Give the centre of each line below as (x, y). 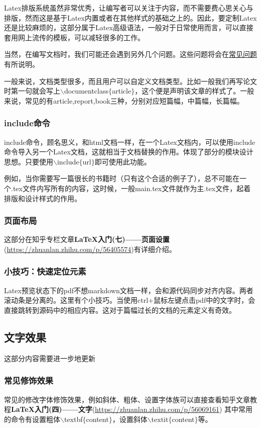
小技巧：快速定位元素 (45, 271)
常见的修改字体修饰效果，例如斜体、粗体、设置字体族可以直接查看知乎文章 (127, 399)
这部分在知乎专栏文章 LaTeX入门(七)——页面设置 (87, 239)
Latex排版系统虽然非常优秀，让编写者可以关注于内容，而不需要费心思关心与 (129, 8)
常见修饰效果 (29, 380)
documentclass (86, 91)
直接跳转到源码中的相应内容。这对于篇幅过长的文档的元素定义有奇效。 (120, 310)
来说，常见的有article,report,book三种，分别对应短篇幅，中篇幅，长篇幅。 (124, 100)
